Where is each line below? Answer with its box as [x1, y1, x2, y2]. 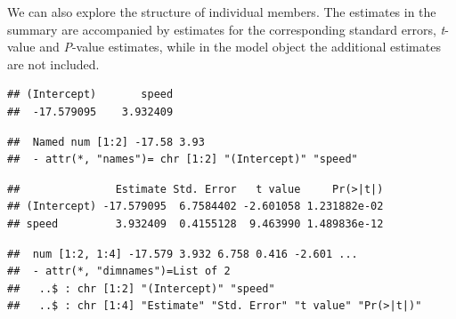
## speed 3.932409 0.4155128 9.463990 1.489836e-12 [7, 217, 384, 230]
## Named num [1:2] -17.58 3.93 [7, 135, 205, 148]
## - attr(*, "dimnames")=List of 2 [7, 265, 231, 278]
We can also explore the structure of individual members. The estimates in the [7, 3, 436, 20]
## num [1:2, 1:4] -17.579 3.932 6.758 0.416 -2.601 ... [7, 247, 358, 260]
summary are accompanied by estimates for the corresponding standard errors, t [7, 20, 445, 38]
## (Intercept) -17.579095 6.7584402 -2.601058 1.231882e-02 [7, 200, 384, 213]
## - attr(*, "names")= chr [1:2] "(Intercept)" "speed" [7, 153, 358, 166]
